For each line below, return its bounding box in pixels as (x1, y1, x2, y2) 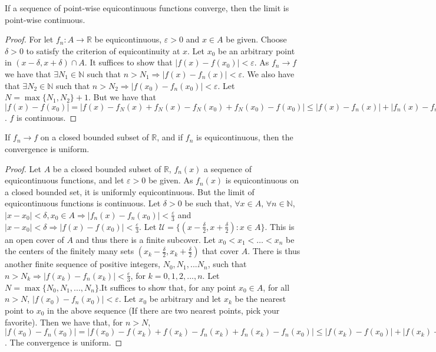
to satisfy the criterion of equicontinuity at (26, 44, 180, 57)
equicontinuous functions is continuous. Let (5, 197, 161, 209)
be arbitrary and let (149, 292, 222, 305)
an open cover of (5, 233, 64, 245)
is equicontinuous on (225, 174, 299, 186)
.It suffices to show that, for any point (98, 281, 236, 293)
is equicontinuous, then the (196, 131, 293, 143)
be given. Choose (226, 33, 287, 45)
